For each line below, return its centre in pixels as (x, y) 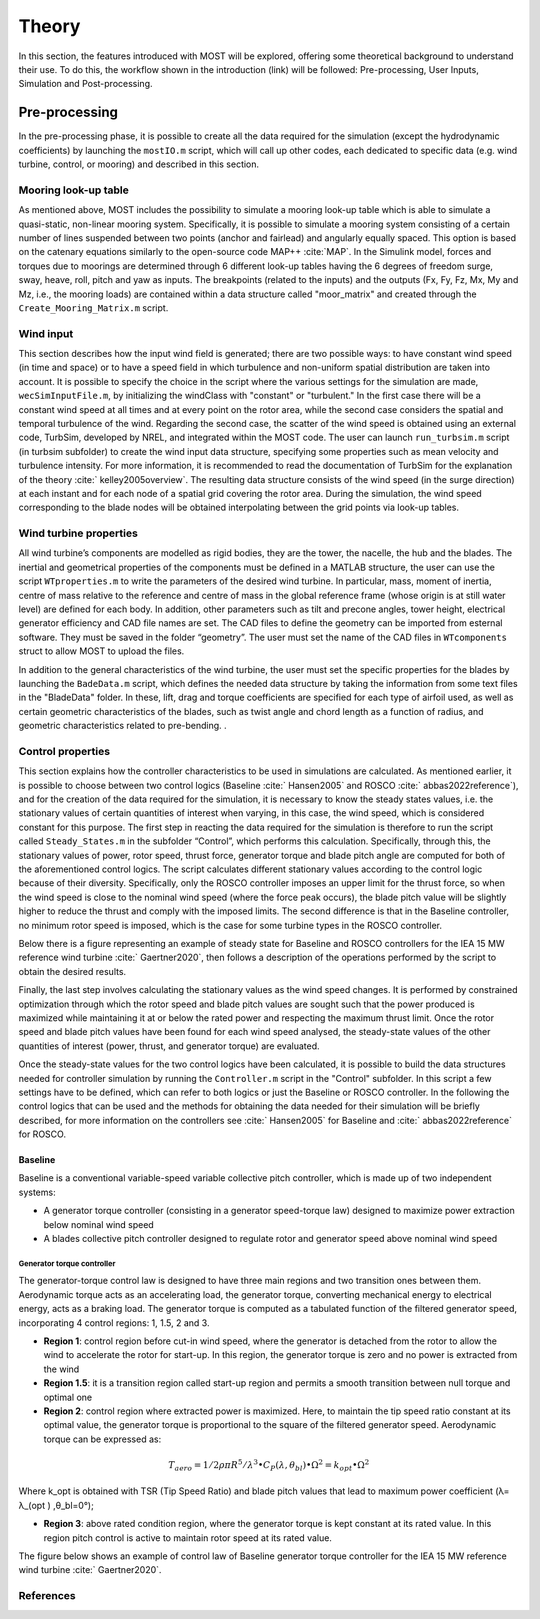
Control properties (64, 751)
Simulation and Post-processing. (86, 84)
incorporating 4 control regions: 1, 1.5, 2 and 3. (114, 1322)
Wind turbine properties (78, 533)
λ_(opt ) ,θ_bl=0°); (56, 1505)
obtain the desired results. (72, 971)
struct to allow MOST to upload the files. (101, 651)
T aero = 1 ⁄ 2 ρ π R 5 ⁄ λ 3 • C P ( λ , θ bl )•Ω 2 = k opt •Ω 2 (269, 1465)
